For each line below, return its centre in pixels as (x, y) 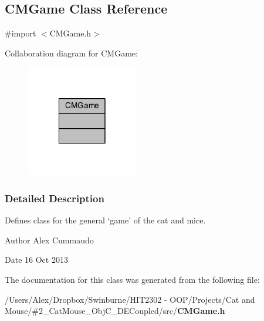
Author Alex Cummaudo (49, 240)
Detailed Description (55, 198)
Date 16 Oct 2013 (36, 260)
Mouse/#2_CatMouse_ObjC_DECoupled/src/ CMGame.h (115, 311)
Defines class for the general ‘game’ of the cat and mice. (105, 220)
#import (21, 33)
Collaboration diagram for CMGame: (71, 53)
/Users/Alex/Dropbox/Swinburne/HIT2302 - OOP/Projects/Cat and (130, 299)
